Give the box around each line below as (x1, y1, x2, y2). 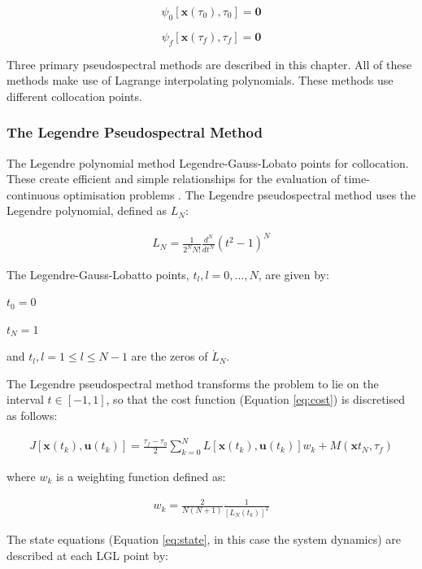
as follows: (7, 407, 58, 424)
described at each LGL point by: (7, 546, 168, 563)
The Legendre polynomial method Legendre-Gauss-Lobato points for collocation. (7, 154, 409, 171)
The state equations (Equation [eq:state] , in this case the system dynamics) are (7, 531, 401, 547)
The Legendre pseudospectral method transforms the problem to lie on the (7, 374, 379, 392)
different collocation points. (7, 87, 142, 104)
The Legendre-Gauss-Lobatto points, (7, 265, 189, 282)
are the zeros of (131, 348, 208, 365)
